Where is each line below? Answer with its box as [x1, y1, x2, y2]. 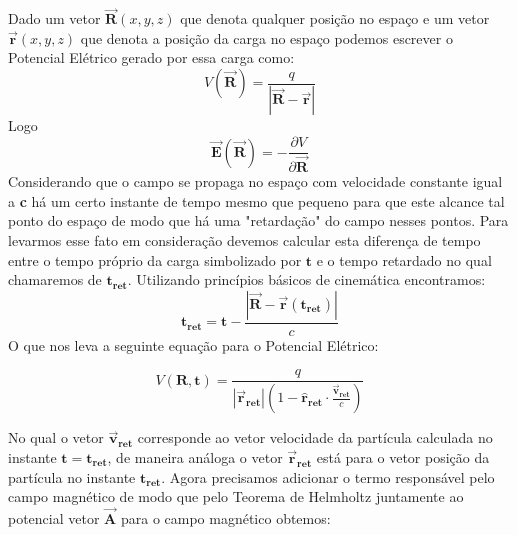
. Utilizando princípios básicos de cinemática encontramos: [127, 269, 486, 290]
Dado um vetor [8, 8, 101, 29]
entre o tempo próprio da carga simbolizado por [8, 249, 302, 270]
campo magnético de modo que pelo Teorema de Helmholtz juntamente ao [8, 486, 464, 507]
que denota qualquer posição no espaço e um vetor [180, 8, 490, 29]
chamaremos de [8, 269, 102, 290]
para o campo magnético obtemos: [120, 508, 331, 529]
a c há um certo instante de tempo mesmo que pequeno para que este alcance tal [8, 190, 505, 211]
